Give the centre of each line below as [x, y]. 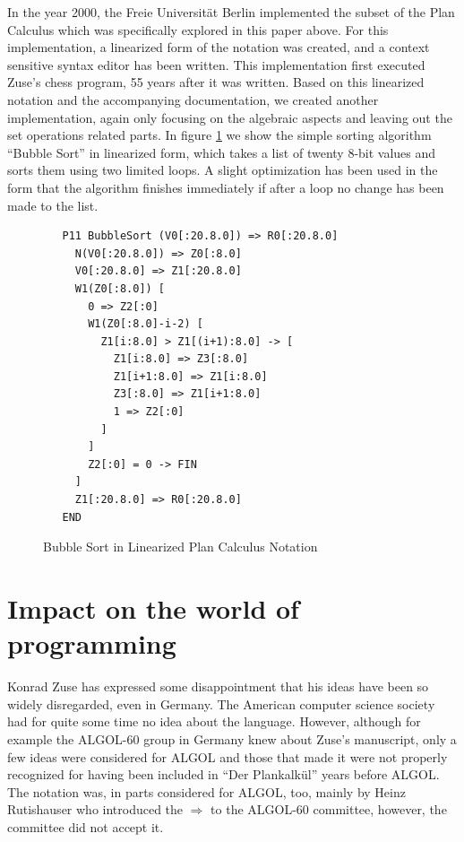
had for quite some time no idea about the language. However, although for [214, 721]
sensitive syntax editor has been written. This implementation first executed [216, 64]
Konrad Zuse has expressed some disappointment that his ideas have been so [218, 686]
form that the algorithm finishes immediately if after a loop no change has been [226, 187]
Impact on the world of [153, 608]
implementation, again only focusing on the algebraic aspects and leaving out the [230, 117]
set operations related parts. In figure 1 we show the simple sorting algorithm [219, 135]
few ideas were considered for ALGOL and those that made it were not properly [228, 756]
